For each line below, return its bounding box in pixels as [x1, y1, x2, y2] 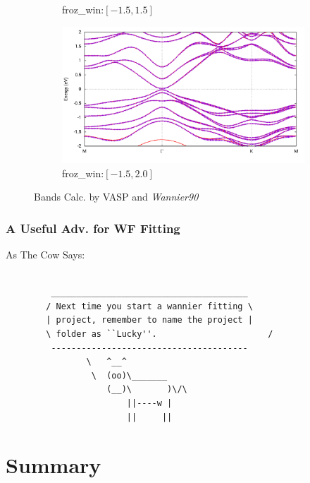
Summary [6, 451, 101, 479]
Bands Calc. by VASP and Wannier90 [34, 189, 199, 204]
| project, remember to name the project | [46, 315, 253, 326]
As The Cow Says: [6, 247, 85, 262]
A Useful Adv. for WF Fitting [6, 219, 180, 237]
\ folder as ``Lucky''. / [46, 329, 273, 340]
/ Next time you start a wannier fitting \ [46, 301, 253, 311]
